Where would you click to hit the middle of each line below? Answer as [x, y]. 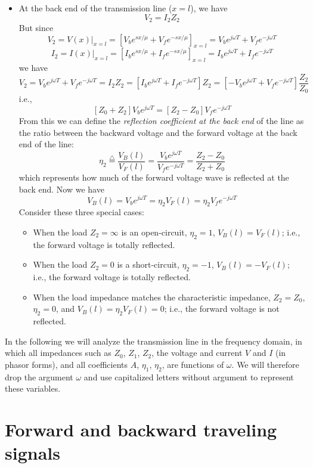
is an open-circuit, [154, 232]
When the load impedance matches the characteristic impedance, [152, 297]
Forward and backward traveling [141, 430]
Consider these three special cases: [81, 212]
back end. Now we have [61, 189]
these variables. [33, 388]
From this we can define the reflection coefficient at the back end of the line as [161, 121]
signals [32, 453]
